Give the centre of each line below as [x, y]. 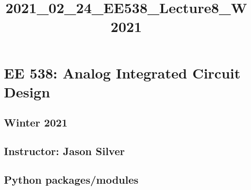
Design [27, 91]
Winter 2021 [36, 122]
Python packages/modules [71, 179]
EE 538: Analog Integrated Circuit [122, 72]
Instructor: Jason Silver [64, 151]
